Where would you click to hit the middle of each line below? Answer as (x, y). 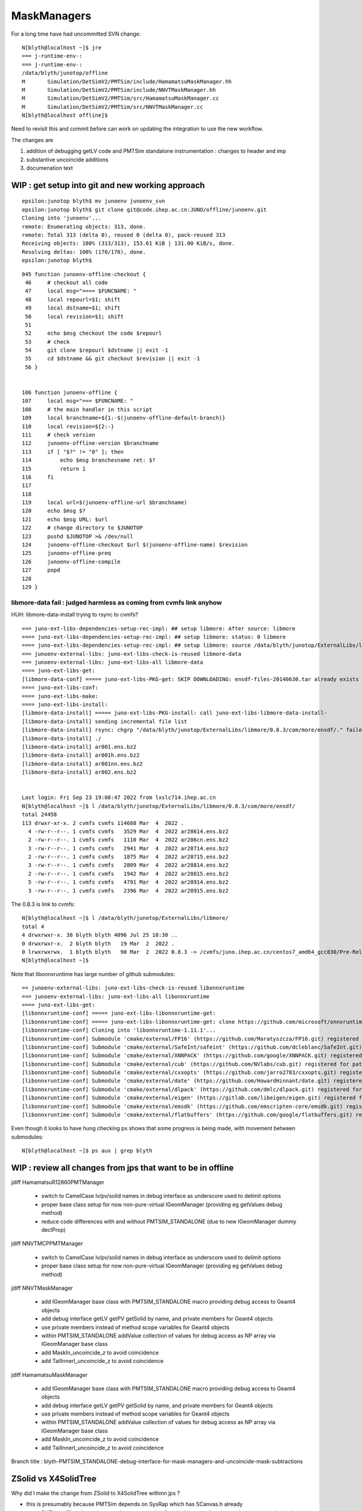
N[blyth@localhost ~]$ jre (62, 47)
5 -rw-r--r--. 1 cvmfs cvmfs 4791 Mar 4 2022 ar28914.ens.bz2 (128, 882)
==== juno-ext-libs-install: (65, 705)
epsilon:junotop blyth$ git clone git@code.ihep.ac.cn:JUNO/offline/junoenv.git (144, 209)
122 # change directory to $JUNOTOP (82, 528)
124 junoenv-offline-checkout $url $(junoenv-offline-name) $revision (135, 545)
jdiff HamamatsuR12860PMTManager (58, 1182)
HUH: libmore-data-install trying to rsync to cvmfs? (75, 615)
